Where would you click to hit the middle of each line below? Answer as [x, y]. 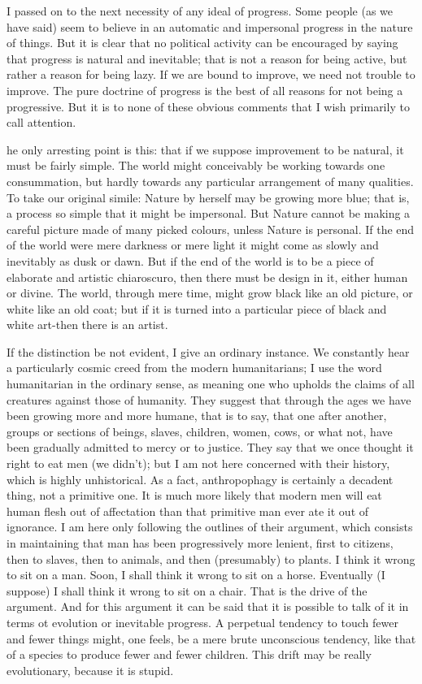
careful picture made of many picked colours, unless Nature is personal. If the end [211, 229]
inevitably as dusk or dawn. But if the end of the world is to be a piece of [190, 260]
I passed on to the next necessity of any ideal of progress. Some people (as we [200, 11]
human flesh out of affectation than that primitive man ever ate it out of [188, 511]
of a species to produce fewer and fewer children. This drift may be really [189, 654]
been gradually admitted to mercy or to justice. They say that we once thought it [210, 447]
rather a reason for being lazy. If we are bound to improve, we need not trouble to [211, 74]
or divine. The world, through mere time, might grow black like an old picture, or [210, 293]
